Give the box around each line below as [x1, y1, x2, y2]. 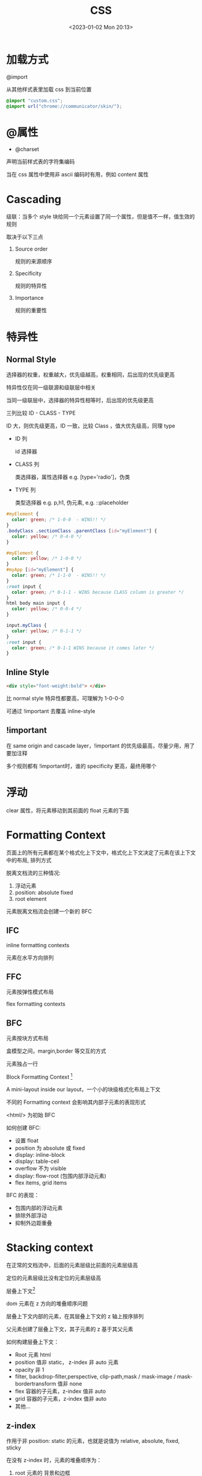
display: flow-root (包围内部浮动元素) [14, 1172, 106, 1179]
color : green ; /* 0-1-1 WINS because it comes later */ [11, 645, 155, 651]
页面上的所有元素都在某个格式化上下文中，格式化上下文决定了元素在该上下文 [6, 849, 196, 856]
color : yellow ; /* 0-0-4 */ [11, 606, 82, 612]
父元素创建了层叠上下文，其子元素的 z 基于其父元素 [6, 1325, 133, 1333]
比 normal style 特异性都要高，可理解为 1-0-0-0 [6, 695, 124, 702]
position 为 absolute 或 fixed [14, 1144, 85, 1151]
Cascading [6, 192, 62, 206]
